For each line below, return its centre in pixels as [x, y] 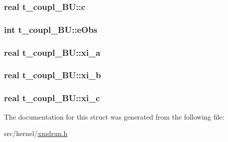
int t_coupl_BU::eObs [51, 29]
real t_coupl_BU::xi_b [53, 75]
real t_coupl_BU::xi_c [52, 98]
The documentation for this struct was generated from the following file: [114, 116]
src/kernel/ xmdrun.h [36, 133]
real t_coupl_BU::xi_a [52, 52]
